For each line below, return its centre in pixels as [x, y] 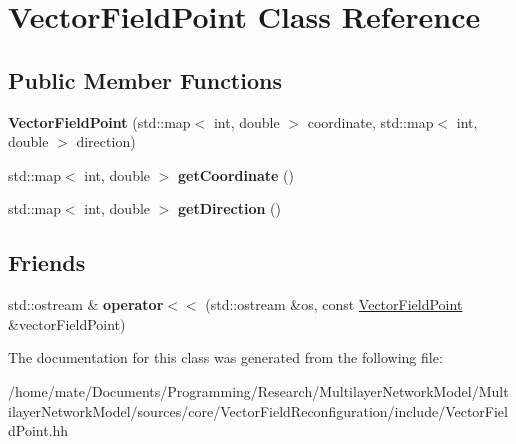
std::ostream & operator [86, 304]
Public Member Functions [145, 79]
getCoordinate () [236, 174]
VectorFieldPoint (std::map [99, 121]
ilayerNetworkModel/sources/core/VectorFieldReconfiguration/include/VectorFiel [258, 410]
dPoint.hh [38, 430]
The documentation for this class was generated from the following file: [225, 357]
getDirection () [229, 208]
